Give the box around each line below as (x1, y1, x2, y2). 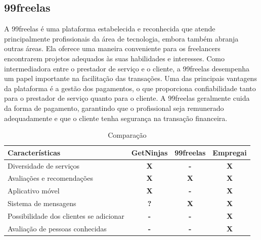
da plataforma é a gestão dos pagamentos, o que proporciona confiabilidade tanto (4, 83, 256, 93)
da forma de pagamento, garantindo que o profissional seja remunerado (4, 102, 224, 113)
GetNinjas (131, 147, 168, 157)
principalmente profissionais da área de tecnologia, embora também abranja (4, 33, 239, 44)
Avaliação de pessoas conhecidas (8, 223, 107, 233)
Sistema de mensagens (8, 198, 76, 209)
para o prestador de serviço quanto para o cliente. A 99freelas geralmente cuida (4, 93, 250, 103)
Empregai (212, 147, 247, 157)
